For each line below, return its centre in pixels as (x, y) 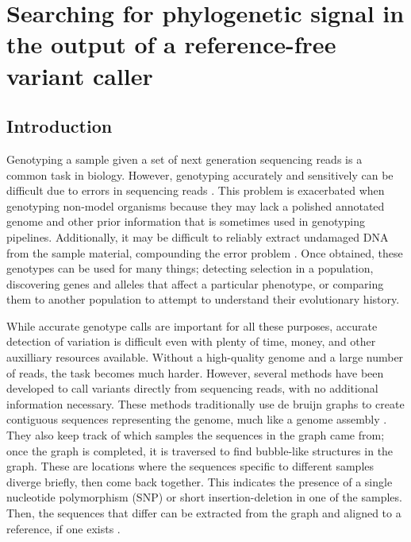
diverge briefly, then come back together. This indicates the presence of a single (200, 481)
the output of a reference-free (171, 44)
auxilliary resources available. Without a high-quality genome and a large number (205, 357)
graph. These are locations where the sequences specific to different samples (190, 466)
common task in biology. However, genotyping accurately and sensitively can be (200, 174)
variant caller (80, 75)
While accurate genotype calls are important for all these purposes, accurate (192, 325)
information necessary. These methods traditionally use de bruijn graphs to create (205, 403)
